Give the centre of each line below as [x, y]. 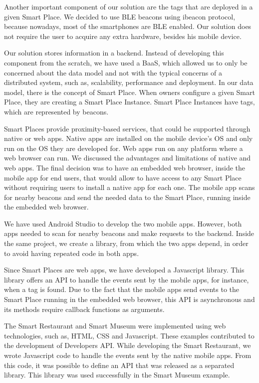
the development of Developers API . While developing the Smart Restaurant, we [128, 345]
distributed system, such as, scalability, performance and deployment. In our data [129, 82]
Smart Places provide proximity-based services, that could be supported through [127, 128]
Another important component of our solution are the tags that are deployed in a [129, 6]
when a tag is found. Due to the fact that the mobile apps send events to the [122, 289]
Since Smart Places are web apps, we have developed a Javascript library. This [124, 270]
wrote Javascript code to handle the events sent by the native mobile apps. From [128, 355]
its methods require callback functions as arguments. [84, 309]
